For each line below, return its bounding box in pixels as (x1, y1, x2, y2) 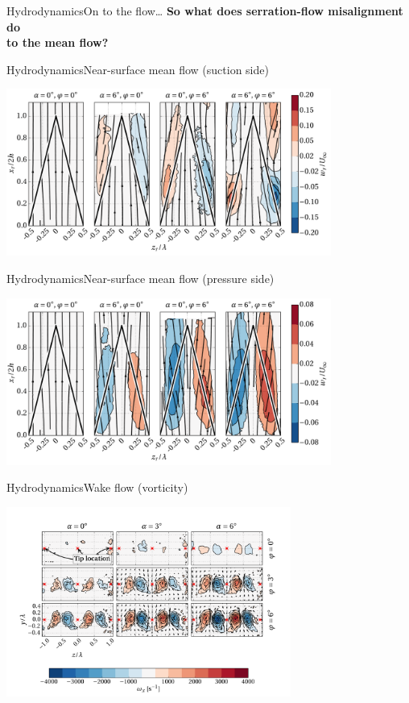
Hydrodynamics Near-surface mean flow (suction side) (6, 60, 269, 77)
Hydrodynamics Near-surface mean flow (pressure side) (6, 270, 275, 287)
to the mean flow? (6, 34, 109, 51)
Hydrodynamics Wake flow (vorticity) (6, 479, 188, 496)
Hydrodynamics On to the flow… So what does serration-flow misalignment (6, 2, 403, 19)
